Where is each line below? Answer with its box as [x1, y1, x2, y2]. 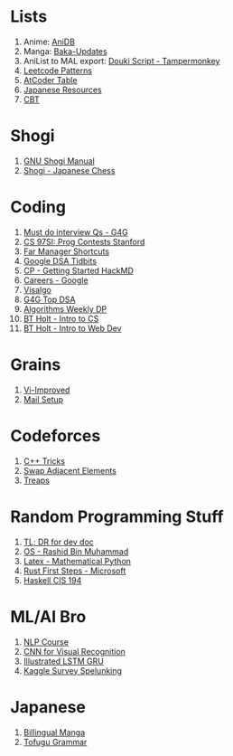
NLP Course [23, 636, 69, 647]
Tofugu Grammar [23, 736, 88, 747]
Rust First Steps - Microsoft [23, 565, 126, 576]
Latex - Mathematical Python [23, 555, 132, 566]
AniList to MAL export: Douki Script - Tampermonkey [23, 55, 220, 66]
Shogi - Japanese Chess [23, 165, 116, 175]
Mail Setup [23, 393, 64, 404]
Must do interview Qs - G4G [23, 226, 129, 237]
